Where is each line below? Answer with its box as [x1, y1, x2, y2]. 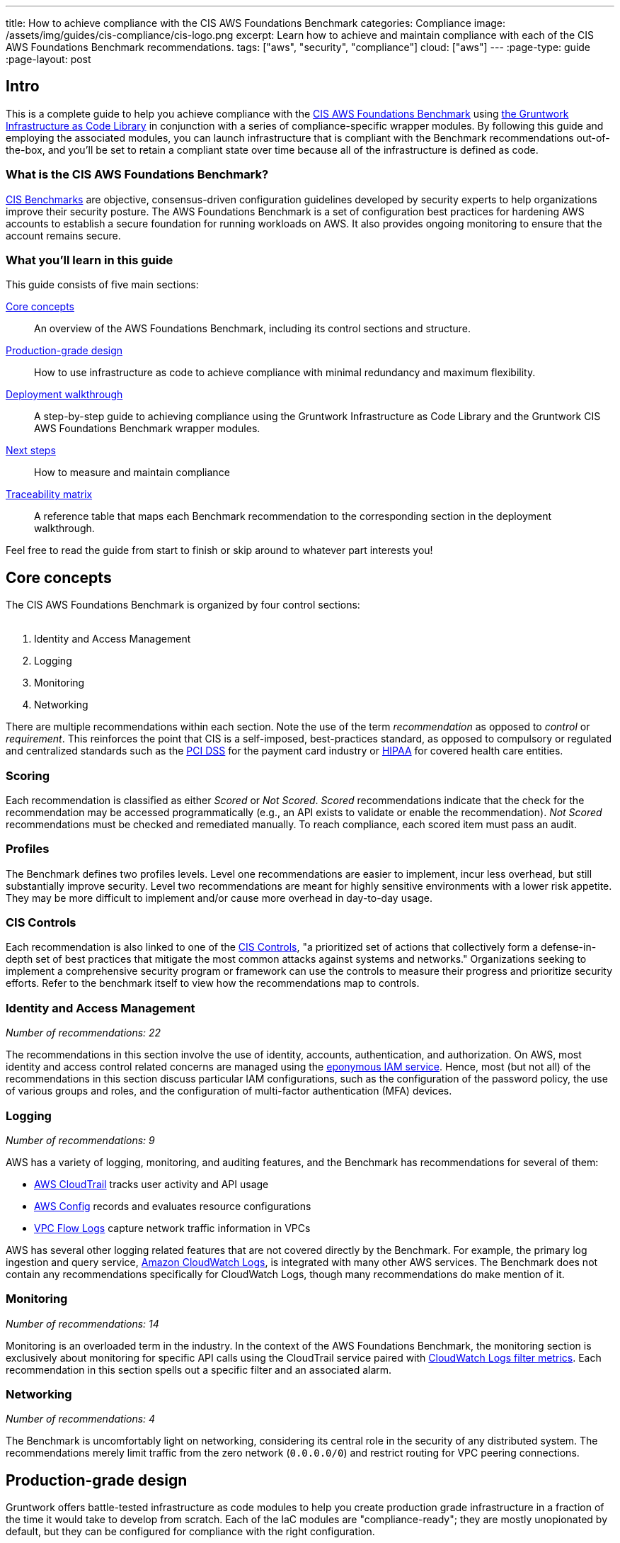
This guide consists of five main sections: [6, 278, 199, 291]
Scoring [6, 768, 50, 783]
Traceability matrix [6, 488, 93, 501]
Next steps [6, 444, 56, 457]
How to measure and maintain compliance [34, 466, 230, 479]
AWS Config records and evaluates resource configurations [34, 1199, 311, 1212]
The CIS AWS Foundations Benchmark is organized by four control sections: [6, 599, 360, 611]
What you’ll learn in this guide [6, 252, 173, 267]
